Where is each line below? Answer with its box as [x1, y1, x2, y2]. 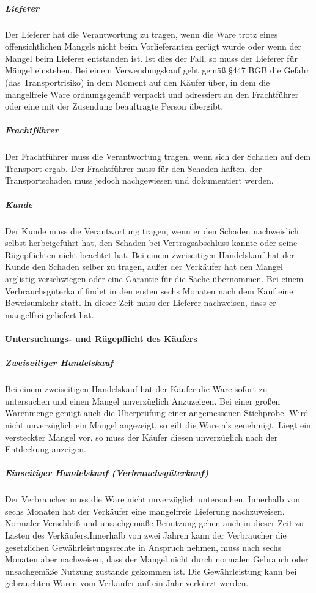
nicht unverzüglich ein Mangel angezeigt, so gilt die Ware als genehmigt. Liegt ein [5, 418, 311, 431]
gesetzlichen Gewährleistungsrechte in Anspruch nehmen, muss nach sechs [5, 540, 282, 553]
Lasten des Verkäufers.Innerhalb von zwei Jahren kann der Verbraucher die [5, 529, 287, 542]
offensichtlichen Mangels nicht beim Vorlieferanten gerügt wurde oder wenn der [5, 40, 301, 53]
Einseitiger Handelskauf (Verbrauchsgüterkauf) [5, 466, 209, 479]
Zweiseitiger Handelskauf [5, 356, 114, 369]
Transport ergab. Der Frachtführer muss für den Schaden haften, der [5, 162, 262, 174]
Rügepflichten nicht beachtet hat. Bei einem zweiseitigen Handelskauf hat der [5, 248, 295, 261]
